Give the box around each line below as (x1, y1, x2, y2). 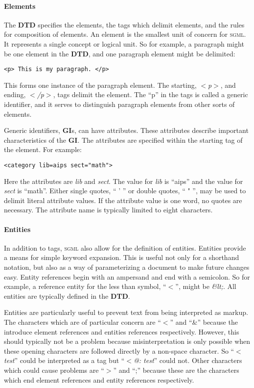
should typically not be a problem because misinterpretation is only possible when (4, 336, 251, 346)
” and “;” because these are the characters (113, 364, 239, 375)
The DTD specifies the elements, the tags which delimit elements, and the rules (4, 19, 245, 29)
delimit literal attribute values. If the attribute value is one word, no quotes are (4, 195, 242, 205)
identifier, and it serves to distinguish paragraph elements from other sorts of (4, 99, 235, 109)
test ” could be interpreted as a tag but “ (4, 355, 125, 365)
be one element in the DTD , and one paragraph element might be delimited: (4, 48, 235, 58)
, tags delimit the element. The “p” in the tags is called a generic (53, 89, 248, 100)
